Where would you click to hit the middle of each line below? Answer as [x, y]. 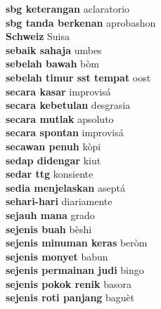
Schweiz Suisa [38, 36]
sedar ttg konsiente [50, 174]
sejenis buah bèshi [49, 229]
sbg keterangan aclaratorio [68, 8]
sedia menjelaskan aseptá [65, 187]
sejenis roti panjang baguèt [70, 297]
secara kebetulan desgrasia [68, 105]
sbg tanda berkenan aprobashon [81, 22]
